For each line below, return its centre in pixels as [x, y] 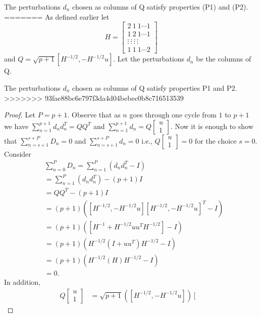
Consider [18, 153]
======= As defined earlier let [57, 16]
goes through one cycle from [173, 115]
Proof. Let [20, 115]
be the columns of [224, 59]
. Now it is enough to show [212, 126]
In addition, [22, 282]
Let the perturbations [151, 59]
